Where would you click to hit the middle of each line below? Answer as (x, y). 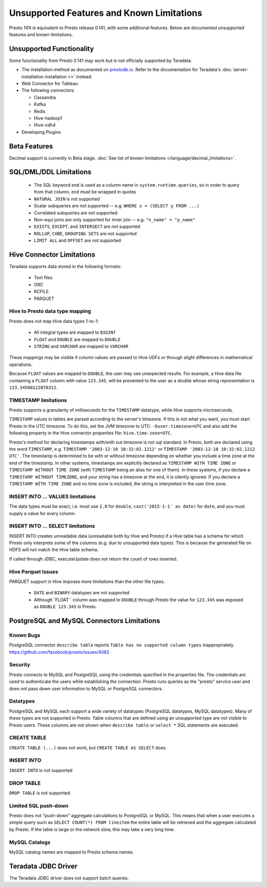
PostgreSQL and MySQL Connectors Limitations (85, 621)
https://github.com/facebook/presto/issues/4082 (59, 652)
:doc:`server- (235, 70)
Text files (43, 278)
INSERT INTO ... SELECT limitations (52, 526)
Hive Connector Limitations (52, 255)
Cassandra (45, 97)
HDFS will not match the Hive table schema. (54, 550)
